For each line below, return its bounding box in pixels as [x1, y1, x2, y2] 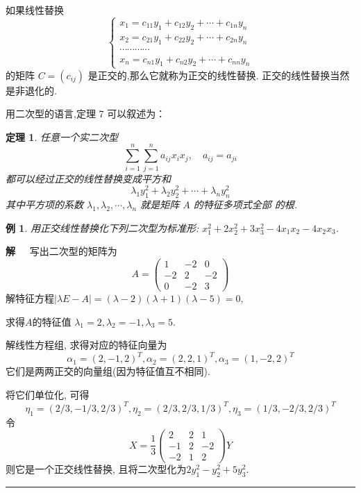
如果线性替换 [6, 3, 64, 17]
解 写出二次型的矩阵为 [6, 244, 117, 258]
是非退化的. [6, 83, 57, 97]
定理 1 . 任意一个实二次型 [6, 129, 118, 144]
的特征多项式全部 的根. [193, 197, 298, 211]
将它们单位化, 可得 [6, 387, 90, 401]
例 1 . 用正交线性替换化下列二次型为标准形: [6, 220, 199, 235]
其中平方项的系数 [6, 197, 83, 211]
